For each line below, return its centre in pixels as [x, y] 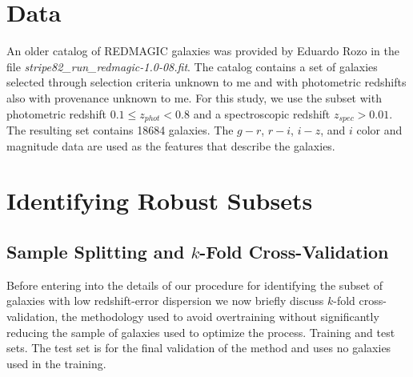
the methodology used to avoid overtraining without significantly [220, 316]
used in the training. [56, 363]
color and [379, 129]
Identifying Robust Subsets [160, 201]
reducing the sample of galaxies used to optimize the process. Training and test [201, 332]
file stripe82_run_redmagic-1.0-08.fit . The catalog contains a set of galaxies [192, 66]
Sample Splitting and [96, 251]
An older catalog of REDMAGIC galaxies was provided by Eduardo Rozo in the [203, 51]
